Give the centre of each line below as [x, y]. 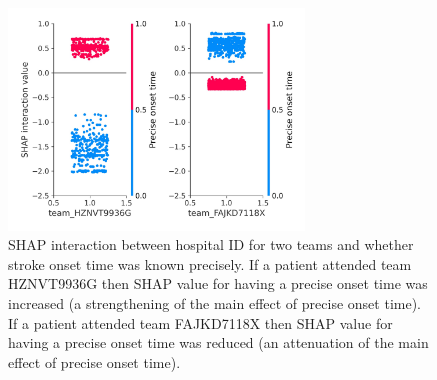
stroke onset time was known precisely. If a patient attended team [210, 263]
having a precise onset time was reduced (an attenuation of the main [218, 342]
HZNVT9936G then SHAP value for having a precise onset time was [218, 283]
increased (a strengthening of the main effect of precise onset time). [214, 302]
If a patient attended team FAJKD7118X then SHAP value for [200, 322]
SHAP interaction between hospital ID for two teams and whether [211, 244]
